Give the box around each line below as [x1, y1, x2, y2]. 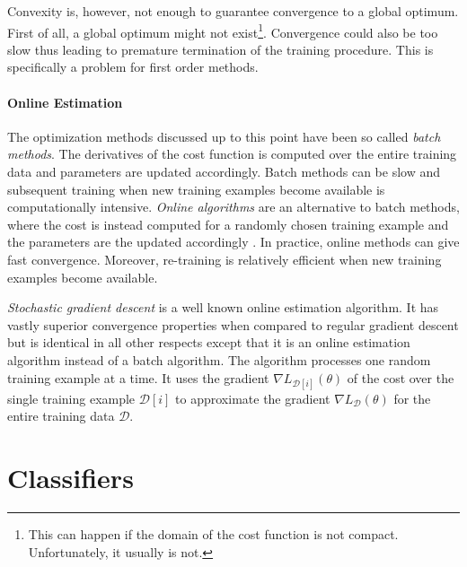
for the [393, 388, 431, 407]
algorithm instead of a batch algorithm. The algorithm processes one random [7, 350, 431, 369]
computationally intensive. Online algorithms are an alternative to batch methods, [7, 197, 460, 216]
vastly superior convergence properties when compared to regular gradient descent [7, 315, 459, 334]
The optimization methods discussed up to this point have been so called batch [7, 126, 441, 145]
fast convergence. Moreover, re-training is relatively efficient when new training [7, 249, 442, 268]
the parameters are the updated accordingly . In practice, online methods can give [7, 232, 460, 251]
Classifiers [7, 459, 134, 496]
